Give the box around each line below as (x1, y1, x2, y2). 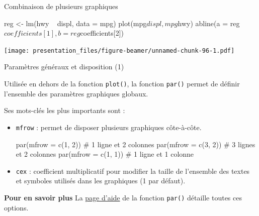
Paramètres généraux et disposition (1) (4, 61, 124, 72)
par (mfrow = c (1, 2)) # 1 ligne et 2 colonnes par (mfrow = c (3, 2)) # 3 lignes (16, 139, 255, 149)
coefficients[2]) (80, 28, 124, 38)
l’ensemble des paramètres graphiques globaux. (4, 88, 148, 98)
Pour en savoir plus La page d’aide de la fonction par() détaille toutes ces (4, 192, 242, 202)
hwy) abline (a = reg (178, 18, 240, 28)
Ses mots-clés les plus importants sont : (4, 105, 125, 116)
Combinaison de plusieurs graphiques (4, 1, 118, 11)
